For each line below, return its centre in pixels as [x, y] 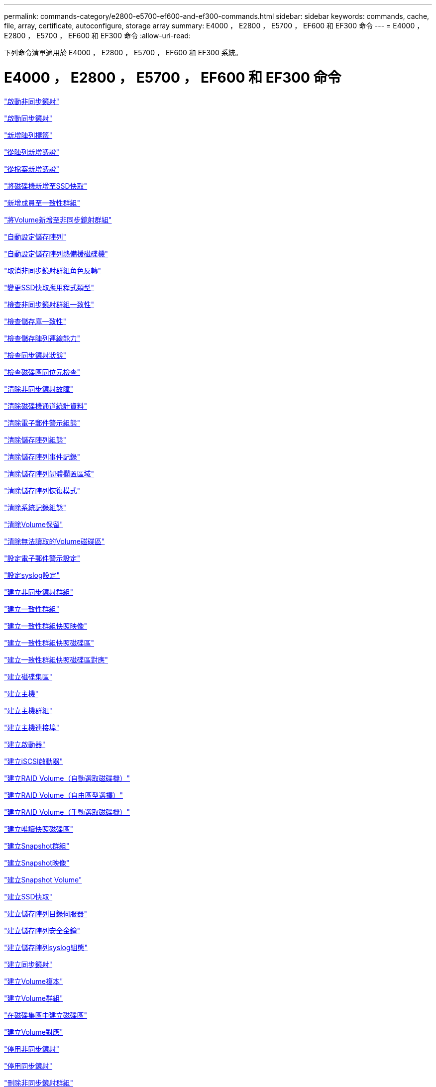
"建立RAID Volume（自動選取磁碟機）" [67, 778]
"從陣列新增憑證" [32, 152]
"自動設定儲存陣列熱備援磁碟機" [56, 253]
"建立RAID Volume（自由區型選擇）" [63, 795]
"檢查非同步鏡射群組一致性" [49, 304]
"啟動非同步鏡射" [32, 101]
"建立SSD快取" [28, 896]
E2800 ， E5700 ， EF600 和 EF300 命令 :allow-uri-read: [97, 36]
